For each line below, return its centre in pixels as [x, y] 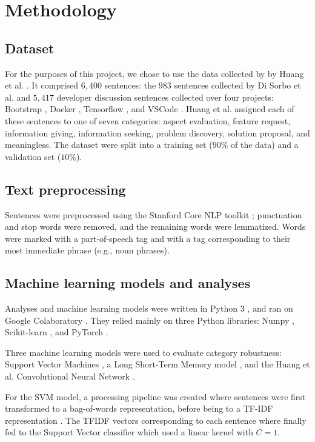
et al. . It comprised [42, 85]
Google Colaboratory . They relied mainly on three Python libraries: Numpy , [150, 320]
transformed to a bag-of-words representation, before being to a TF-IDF [139, 408]
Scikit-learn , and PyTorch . [57, 332]
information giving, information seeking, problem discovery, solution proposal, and [157, 132]
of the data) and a [264, 145]
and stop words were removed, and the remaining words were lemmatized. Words [155, 226]
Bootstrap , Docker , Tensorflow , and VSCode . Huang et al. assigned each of [150, 109]
